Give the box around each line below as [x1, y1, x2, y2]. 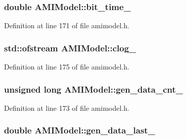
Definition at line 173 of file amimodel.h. [4, 102, 129, 113]
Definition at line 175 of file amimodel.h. [4, 61, 129, 72]
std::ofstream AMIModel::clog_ [4, 41, 136, 54]
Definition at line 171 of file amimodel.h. [4, 20, 129, 31]
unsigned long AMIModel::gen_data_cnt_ [4, 83, 183, 95]
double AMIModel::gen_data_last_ [4, 124, 155, 136]
